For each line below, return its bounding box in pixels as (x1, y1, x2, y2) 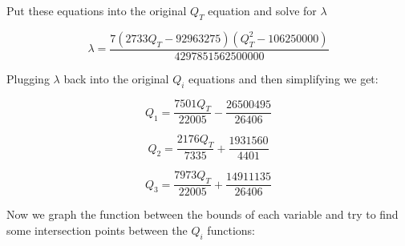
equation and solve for (208, 2, 317, 18)
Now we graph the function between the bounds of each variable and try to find (6, 206, 399, 223)
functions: (207, 221, 255, 238)
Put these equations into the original (6, 2, 187, 18)
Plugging (6, 70, 50, 87)
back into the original (63, 70, 169, 87)
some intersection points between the (6, 221, 188, 238)
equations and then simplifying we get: (188, 70, 379, 87)
